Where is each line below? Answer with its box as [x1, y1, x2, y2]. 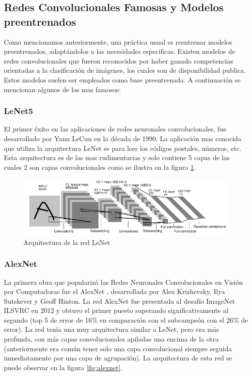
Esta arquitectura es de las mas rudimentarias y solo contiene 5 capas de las [4, 152, 230, 163]
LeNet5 [4, 105, 33, 117]
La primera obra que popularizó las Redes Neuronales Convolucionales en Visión [4, 277, 243, 287]
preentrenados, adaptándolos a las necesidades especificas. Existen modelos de [4, 46, 235, 56]
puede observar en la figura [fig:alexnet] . [4, 362, 123, 372]
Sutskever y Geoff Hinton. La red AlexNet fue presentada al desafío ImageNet [4, 295, 235, 306]
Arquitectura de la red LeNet [23, 237, 110, 247]
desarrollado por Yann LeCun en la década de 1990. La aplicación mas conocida [4, 133, 241, 143]
